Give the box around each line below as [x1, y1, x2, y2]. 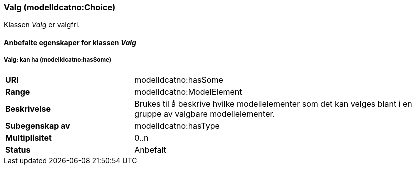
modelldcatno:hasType [134, 120, 220, 131]
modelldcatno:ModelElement [134, 86, 242, 97]
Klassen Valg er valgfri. [4, 20, 80, 29]
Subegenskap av [5, 120, 70, 131]
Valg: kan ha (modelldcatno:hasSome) [4, 56, 112, 64]
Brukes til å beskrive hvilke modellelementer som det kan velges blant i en [134, 98, 412, 109]
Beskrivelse [5, 103, 51, 114]
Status [5, 144, 31, 155]
